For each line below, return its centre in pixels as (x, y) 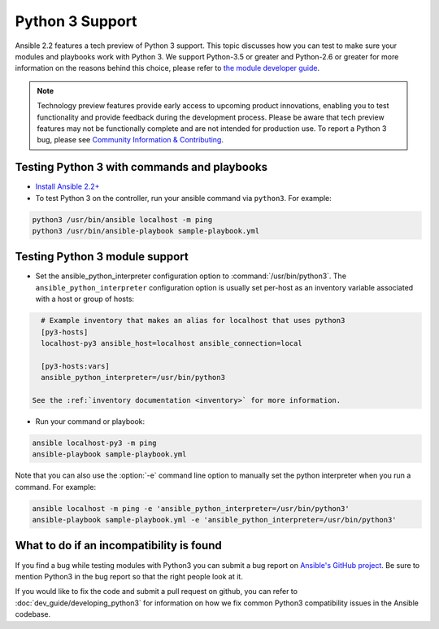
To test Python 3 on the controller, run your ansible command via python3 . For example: (184, 198)
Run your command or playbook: (90, 421)
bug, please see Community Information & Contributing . (130, 140)
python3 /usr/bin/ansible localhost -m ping (122, 219)
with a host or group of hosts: (85, 299)
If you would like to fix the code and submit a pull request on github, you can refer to (156, 592)
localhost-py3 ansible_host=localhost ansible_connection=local (172, 343)
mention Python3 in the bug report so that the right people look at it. (129, 576)
